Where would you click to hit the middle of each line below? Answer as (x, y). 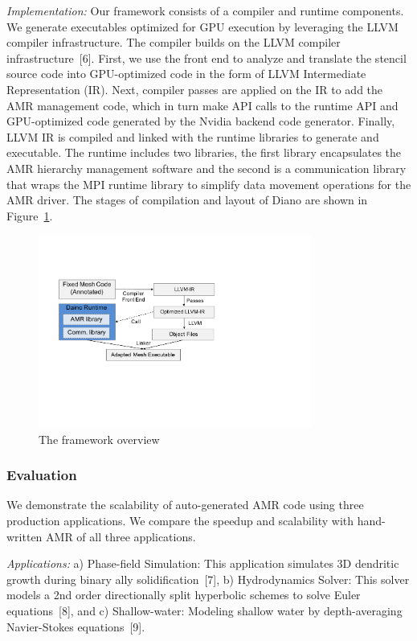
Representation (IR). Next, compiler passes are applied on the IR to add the (195, 89)
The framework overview (99, 439)
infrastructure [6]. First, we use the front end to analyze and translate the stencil (206, 58)
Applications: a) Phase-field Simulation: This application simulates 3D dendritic (203, 563)
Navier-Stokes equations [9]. (76, 626)
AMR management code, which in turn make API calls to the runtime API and (202, 105)
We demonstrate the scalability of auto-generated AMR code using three (185, 505)
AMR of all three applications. (121, 536)
